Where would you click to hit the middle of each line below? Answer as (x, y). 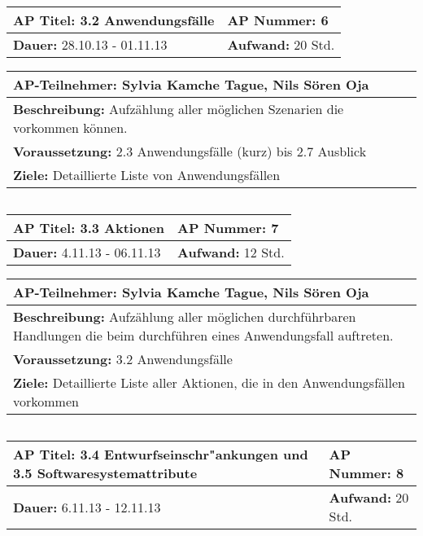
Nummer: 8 (366, 473)
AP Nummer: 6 (278, 20)
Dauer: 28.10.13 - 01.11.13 (90, 44)
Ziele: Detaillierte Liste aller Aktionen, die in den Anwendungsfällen (209, 382)
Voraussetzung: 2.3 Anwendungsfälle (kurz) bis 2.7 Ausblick (190, 151)
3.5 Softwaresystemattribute (105, 473)
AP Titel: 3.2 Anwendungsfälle (114, 20)
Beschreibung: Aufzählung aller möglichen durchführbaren (185, 316)
